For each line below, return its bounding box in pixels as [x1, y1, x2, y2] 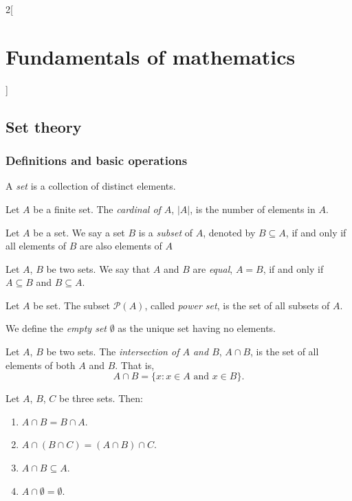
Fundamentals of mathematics [5, 42, 296, 70]
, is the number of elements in [190, 201, 316, 216]
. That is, [115, 357, 155, 372]
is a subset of [138, 225, 192, 239]
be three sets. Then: [59, 391, 143, 405]
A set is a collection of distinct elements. [5, 179, 176, 193]
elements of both [5, 357, 76, 372]
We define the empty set [5, 321, 107, 335]
